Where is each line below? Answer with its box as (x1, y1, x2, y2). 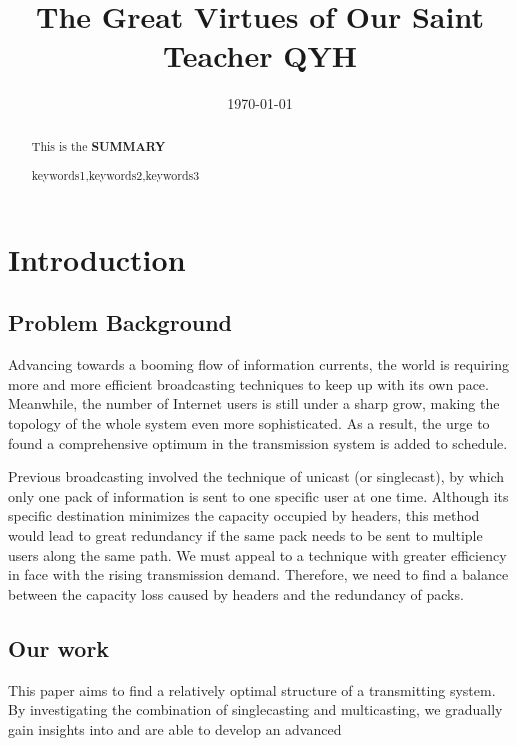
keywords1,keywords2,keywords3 (31, 167, 200, 184)
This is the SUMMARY (31, 137, 166, 155)
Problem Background (8, 307, 232, 338)
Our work (8, 632, 110, 663)
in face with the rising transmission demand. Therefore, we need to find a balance (8, 564, 509, 585)
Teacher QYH (163, 35, 357, 76)
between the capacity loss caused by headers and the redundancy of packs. (8, 583, 464, 604)
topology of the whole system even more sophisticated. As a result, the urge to (8, 413, 490, 434)
